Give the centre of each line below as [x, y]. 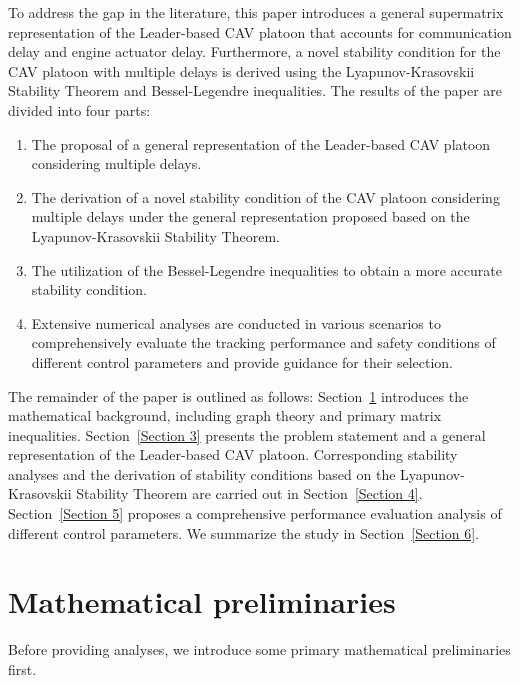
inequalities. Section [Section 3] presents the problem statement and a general [247, 434]
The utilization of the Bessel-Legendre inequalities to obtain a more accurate [266, 269]
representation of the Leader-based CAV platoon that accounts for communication [260, 31]
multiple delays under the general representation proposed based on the [250, 216]
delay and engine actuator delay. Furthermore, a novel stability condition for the [254, 51]
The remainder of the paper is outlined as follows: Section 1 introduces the [238, 395]
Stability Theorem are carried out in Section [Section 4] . [249, 493]
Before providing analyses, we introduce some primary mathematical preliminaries [259, 649]
